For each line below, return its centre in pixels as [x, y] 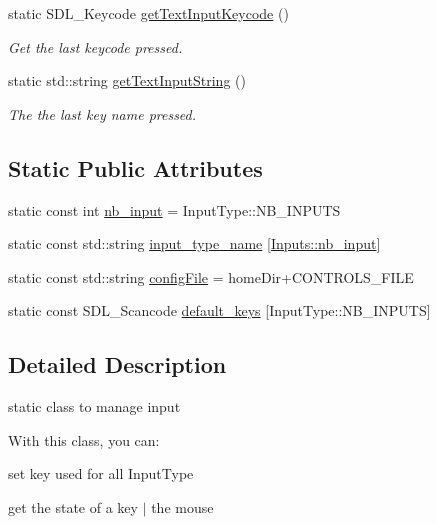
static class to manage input [94, 406]
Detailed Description [117, 364]
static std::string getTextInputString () [127, 80]
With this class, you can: [84, 439]
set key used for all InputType [101, 473]
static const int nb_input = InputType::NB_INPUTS [174, 209]
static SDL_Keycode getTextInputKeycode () [148, 13]
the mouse [182, 506]
